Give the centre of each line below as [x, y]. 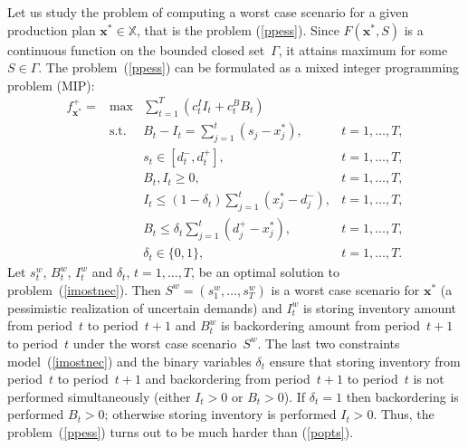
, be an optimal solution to [265, 272]
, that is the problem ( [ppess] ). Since [238, 29]
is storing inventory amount [380, 307]
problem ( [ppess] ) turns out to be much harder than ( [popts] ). [181, 431]
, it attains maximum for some [363, 49]
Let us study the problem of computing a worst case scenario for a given [208, 12]
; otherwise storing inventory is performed [220, 414]
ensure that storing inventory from [365, 361]
